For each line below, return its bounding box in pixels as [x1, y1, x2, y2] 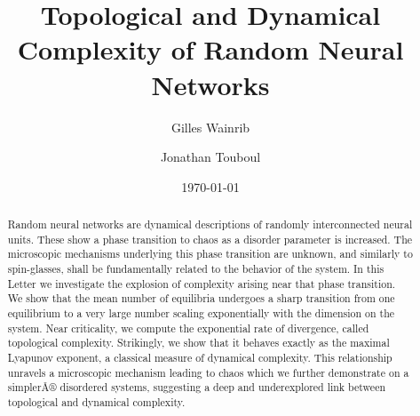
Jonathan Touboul [160, 148, 261, 166]
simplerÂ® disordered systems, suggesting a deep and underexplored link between [7, 380, 386, 395]
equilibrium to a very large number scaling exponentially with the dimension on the [7, 306, 395, 321]
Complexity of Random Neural [17, 31, 404, 68]
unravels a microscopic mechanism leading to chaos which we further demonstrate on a [7, 364, 409, 380]
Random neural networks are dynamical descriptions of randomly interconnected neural [7, 217, 413, 232]
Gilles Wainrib [170, 117, 250, 136]
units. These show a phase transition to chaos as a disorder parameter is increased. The [7, 231, 413, 246]
